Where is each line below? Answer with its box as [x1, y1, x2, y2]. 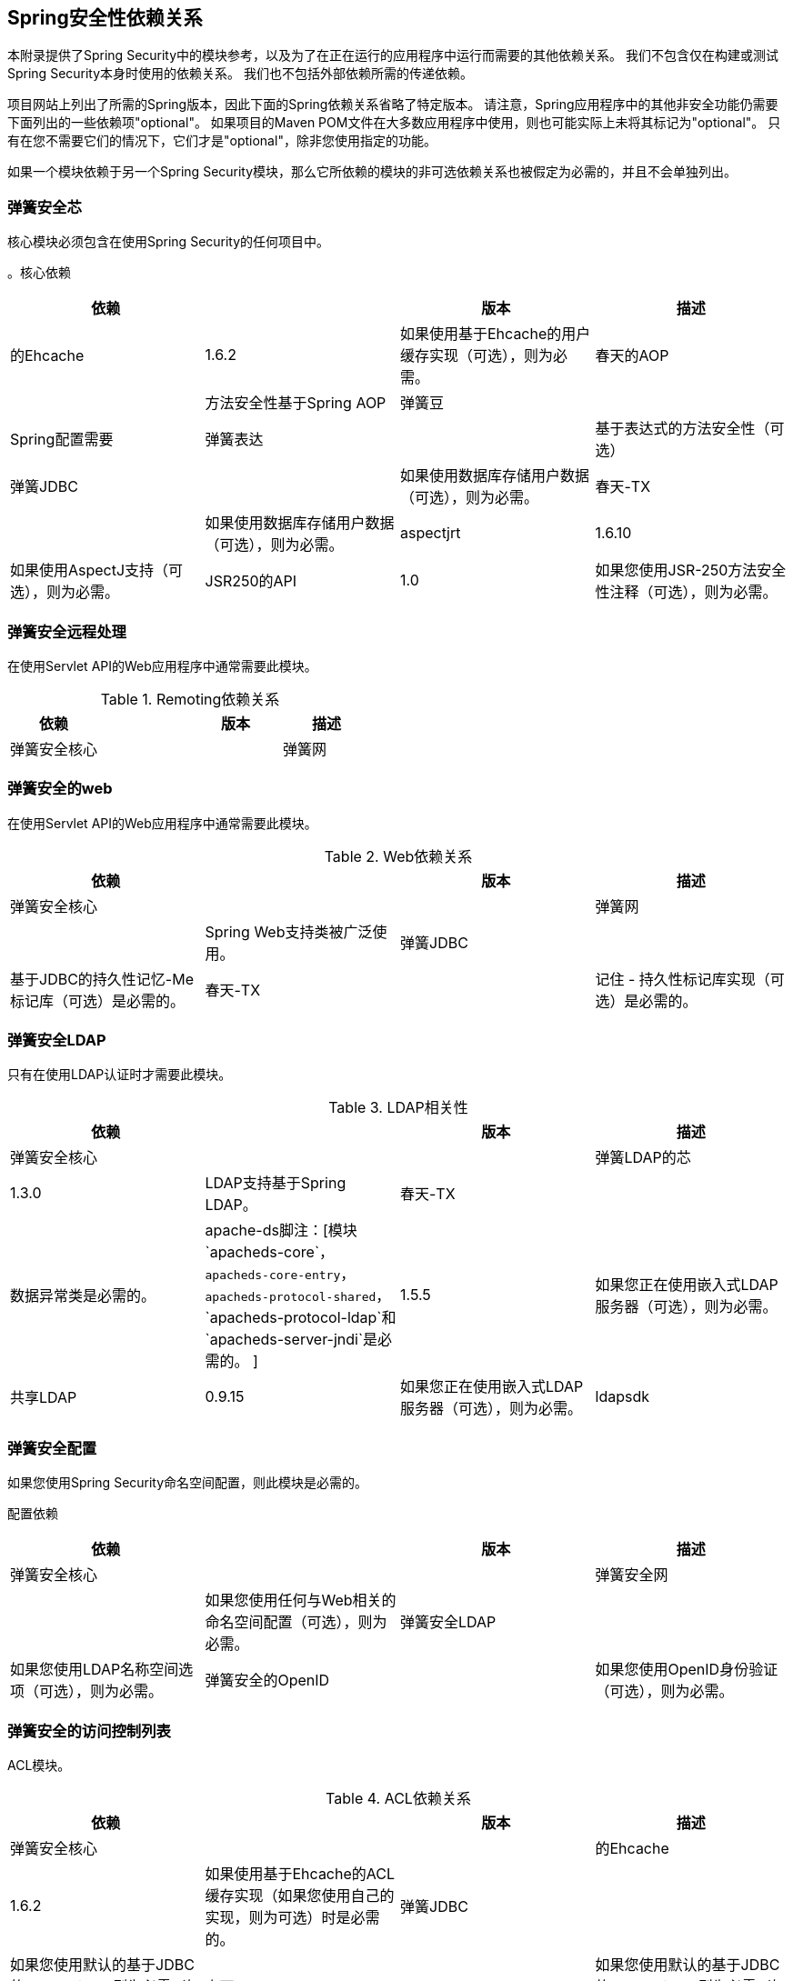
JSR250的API [205, 572, 297, 591]
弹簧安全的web [7, 779, 113, 798]
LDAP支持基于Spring [205, 1174, 346, 1193]
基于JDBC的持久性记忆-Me [10, 969, 194, 988]
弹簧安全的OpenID [205, 1671, 330, 1690]
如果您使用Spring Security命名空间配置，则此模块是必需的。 [7, 1475, 368, 1491]
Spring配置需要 [10, 430, 114, 449]
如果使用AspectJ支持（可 [10, 561, 184, 580]
